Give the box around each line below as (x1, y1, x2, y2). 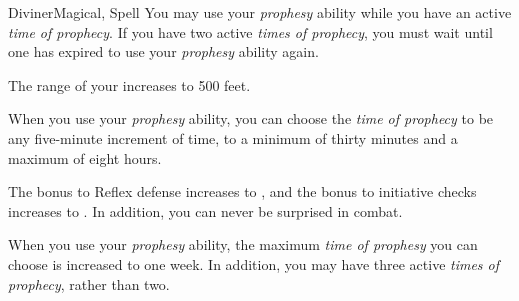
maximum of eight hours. (8, 147, 162, 168)
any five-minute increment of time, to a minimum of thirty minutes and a (8, 127, 458, 148)
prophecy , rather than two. (8, 273, 170, 294)
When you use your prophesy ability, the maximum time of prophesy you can (8, 234, 478, 255)
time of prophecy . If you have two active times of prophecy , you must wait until (8, 21, 493, 42)
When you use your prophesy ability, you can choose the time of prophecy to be (8, 108, 494, 129)
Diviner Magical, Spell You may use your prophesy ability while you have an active (8, 2, 512, 22)
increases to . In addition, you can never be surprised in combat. (8, 200, 403, 221)
